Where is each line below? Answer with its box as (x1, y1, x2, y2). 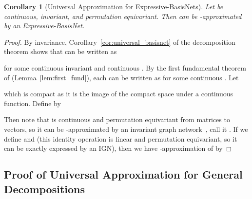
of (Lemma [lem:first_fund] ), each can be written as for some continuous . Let (4, 72, 239, 82)
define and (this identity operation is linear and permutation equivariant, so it (4, 133, 237, 144)
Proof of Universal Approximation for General (4, 167, 243, 182)
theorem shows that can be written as (4, 46, 117, 56)
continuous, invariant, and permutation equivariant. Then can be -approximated (4, 11, 242, 21)
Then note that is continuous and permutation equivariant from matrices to (4, 114, 230, 125)
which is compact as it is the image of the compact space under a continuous (4, 89, 233, 99)
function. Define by (4, 98, 61, 108)
